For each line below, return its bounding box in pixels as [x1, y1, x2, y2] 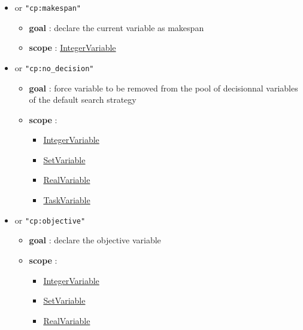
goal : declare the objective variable [29, 234, 161, 246]
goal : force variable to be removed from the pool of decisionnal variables [29, 81, 298, 94]
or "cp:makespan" [14, 1, 81, 13]
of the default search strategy [29, 93, 137, 106]
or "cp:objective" [14, 213, 86, 226]
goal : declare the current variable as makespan [29, 21, 204, 33]
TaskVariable [43, 194, 90, 206]
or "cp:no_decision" [14, 61, 94, 74]
